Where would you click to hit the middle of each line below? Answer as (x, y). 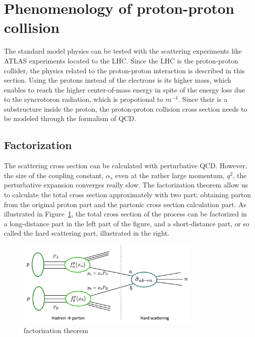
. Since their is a (203, 99)
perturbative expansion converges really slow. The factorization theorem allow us (126, 185)
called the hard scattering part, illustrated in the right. (87, 233)
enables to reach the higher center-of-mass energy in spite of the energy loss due (125, 89)
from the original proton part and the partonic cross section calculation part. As (125, 204)
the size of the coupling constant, (54, 175)
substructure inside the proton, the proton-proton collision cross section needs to (126, 108)
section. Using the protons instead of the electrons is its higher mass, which (118, 80)
